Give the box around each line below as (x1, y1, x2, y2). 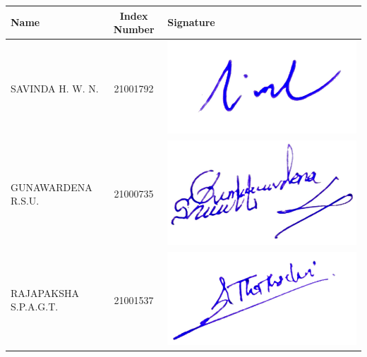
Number (113, 22, 155, 37)
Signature (167, 15, 215, 30)
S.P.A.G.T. (11, 299, 59, 314)
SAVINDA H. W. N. (11, 80, 99, 95)
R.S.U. (11, 193, 40, 208)
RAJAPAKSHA (11, 285, 80, 300)
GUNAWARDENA (11, 179, 92, 194)
